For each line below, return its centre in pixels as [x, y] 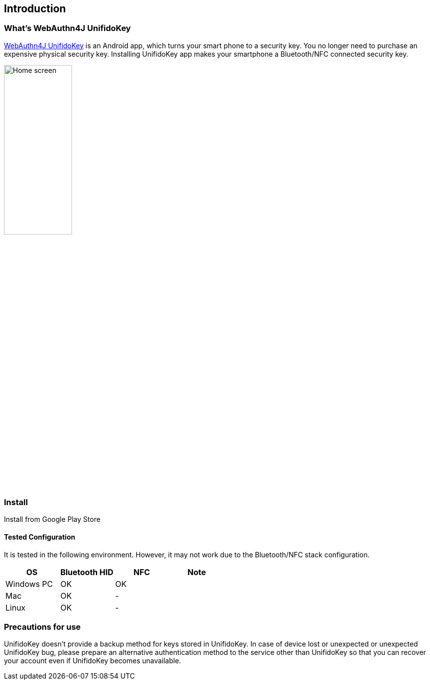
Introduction [35, 9]
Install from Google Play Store [52, 519]
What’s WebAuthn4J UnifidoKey [68, 28]
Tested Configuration [40, 537]
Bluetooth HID [87, 572]
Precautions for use [42, 627]
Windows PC [29, 584]
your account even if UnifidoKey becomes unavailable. [92, 661]
